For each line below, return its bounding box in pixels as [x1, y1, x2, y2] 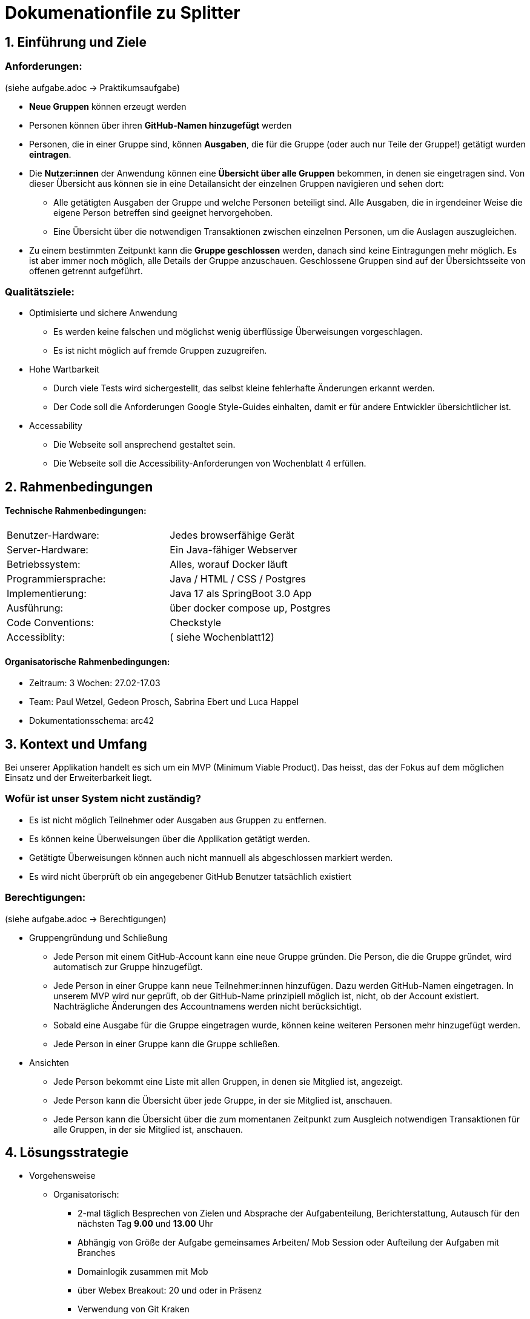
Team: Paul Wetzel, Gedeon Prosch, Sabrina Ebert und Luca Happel [29, 697, 299, 707]
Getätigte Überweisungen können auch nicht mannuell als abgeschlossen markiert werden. [29, 852, 393, 863]
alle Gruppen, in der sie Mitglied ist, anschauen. [53, 1124, 243, 1135]
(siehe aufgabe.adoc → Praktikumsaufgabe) [5, 82, 180, 93]
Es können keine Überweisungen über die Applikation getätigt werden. [29, 833, 310, 844]
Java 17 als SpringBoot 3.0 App [170, 587, 312, 599]
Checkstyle [170, 616, 221, 629]
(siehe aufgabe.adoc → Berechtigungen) [5, 913, 167, 924]
